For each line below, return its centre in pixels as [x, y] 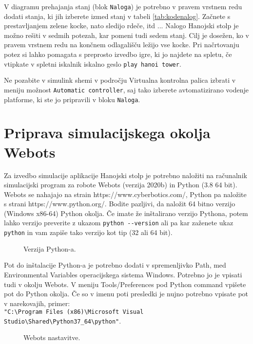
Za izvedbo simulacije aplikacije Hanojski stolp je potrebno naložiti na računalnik [126, 175]
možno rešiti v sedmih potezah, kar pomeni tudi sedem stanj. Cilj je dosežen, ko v [126, 35]
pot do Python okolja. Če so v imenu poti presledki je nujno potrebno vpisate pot [126, 294]
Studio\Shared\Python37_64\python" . [63, 321]
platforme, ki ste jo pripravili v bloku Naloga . [72, 99]
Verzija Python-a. [50, 248]
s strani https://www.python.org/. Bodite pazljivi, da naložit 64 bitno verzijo [120, 204]
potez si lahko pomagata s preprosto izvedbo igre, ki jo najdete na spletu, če [118, 54]
